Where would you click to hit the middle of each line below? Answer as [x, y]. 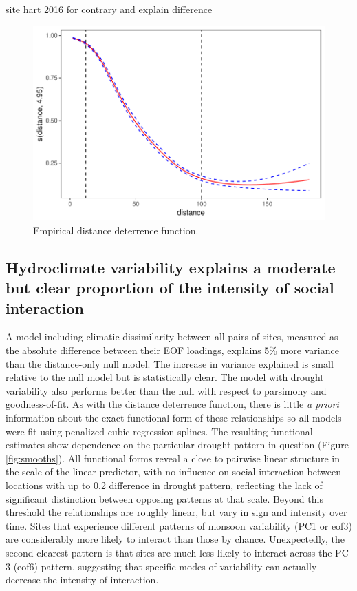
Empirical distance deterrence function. [116, 230]
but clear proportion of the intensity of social [170, 288]
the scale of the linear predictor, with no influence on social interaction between [173, 471]
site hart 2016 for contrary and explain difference [109, 9]
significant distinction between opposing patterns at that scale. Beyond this [164, 498]
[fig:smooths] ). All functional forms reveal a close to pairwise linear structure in [173, 458]
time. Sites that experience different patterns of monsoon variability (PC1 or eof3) [179, 525]
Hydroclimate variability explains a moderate [171, 267]
